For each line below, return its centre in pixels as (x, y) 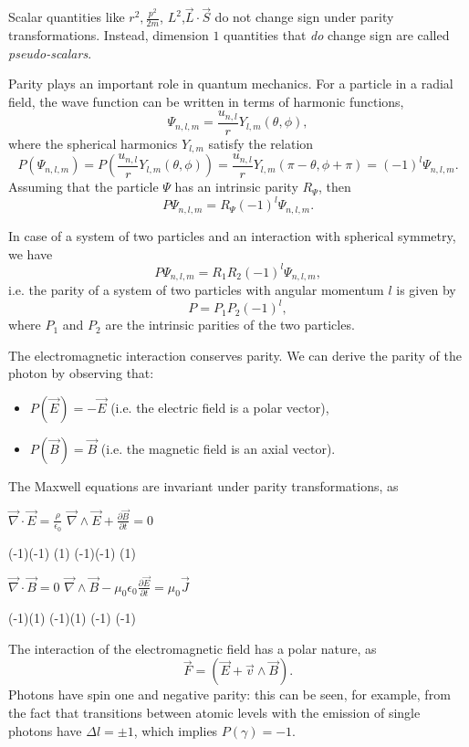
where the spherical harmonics (93, 143)
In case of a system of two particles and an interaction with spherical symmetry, (232, 235)
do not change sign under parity (304, 17)
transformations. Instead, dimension (109, 35)
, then (334, 187)
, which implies (176, 730)
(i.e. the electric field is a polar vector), (220, 407)
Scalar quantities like (67, 17)
